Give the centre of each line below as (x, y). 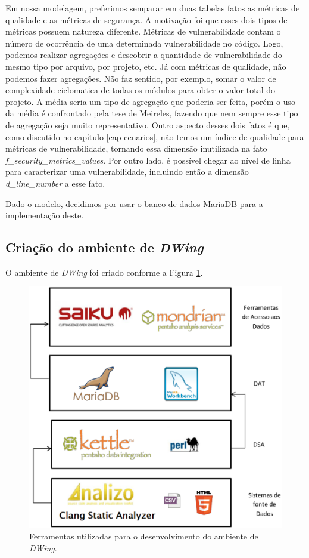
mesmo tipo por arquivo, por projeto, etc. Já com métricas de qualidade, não (146, 66)
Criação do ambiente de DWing (104, 247)
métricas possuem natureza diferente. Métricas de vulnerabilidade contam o (143, 31)
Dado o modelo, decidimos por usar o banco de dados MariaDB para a (134, 203)
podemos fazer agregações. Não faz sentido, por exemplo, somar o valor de (141, 78)
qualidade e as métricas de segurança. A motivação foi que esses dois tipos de (146, 19)
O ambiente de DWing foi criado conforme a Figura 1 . (104, 272)
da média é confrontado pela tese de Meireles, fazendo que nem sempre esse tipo (152, 113)
